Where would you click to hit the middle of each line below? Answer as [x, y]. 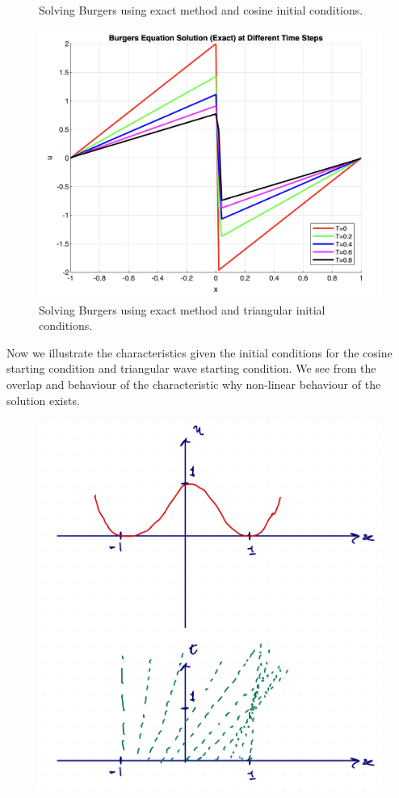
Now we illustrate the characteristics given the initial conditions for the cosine [199, 352]
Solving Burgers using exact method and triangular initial [182, 309]
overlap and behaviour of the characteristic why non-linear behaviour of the [194, 384]
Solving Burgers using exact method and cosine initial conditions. [201, 10]
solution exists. [43, 400]
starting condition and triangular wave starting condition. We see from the [191, 368]
